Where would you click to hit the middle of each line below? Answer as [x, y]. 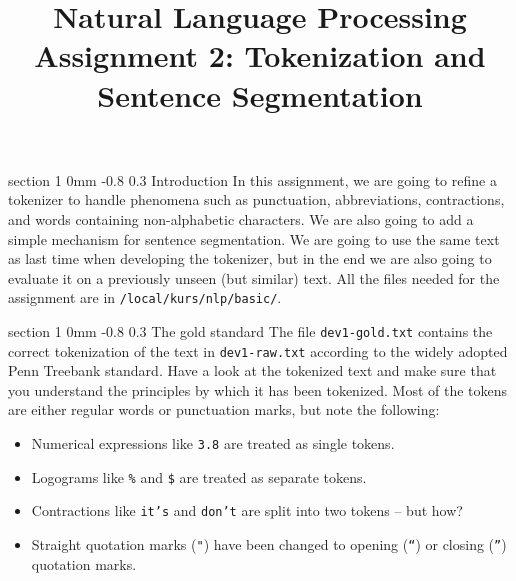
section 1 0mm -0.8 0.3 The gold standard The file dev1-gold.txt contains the [250, 330]
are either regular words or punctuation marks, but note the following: [224, 409]
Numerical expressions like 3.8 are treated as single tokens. [213, 443]
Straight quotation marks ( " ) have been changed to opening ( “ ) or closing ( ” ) [269, 544]
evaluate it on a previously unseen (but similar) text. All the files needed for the [254, 277]
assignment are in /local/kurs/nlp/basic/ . [145, 297]
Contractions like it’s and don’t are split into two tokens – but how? [247, 510]
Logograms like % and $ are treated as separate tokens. [199, 476]
